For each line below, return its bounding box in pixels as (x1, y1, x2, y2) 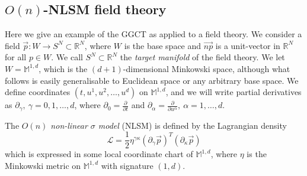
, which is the (39, 62, 88, 74)
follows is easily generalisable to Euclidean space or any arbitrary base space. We (5, 74, 299, 86)
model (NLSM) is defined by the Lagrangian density (98, 119, 287, 131)
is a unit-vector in (215, 39, 280, 51)
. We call (51, 51, 83, 63)
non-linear (50, 119, 88, 131)
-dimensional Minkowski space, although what (123, 62, 290, 74)
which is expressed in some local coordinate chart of (5, 148, 193, 160)
